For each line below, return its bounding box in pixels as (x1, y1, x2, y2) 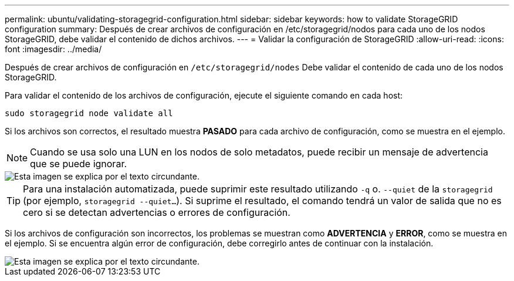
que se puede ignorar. (30, 158, 127, 170)
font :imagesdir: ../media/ (5, 44, 102, 54)
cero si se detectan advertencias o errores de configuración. (23, 206, 290, 218)
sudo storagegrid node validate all (5, 109, 173, 118)
